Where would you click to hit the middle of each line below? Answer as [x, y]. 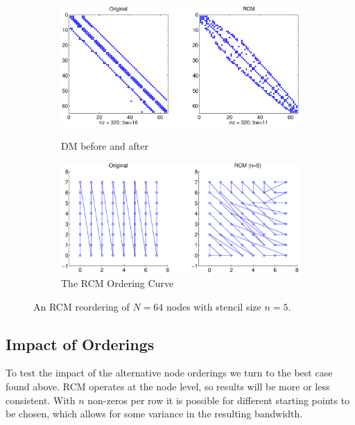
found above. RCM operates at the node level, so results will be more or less [168, 387]
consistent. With [41, 400]
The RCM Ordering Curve [118, 283]
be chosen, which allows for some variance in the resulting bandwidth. [154, 414]
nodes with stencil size [214, 306]
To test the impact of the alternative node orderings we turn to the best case [169, 373]
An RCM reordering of [81, 306]
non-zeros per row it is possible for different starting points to [219, 400]
